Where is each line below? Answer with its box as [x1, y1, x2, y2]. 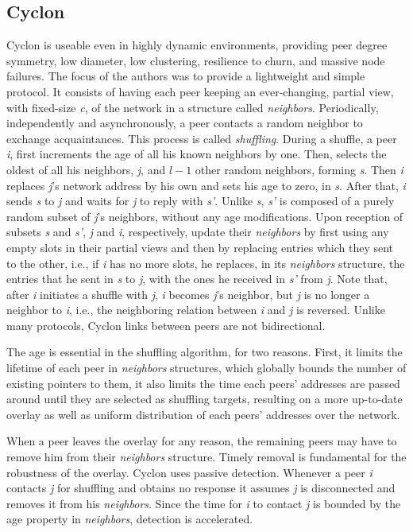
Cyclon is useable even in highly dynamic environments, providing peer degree [6, 37, 388, 53]
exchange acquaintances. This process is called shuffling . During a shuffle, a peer [6, 130, 397, 146]
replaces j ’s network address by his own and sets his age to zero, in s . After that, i [6, 177, 406, 193]
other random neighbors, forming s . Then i [195, 161, 403, 177]
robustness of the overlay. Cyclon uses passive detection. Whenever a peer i [6, 464, 372, 480]
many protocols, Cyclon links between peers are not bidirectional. [6, 316, 326, 333]
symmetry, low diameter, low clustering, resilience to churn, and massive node [6, 52, 385, 68]
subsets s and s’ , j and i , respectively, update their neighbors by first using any [6, 223, 389, 240]
